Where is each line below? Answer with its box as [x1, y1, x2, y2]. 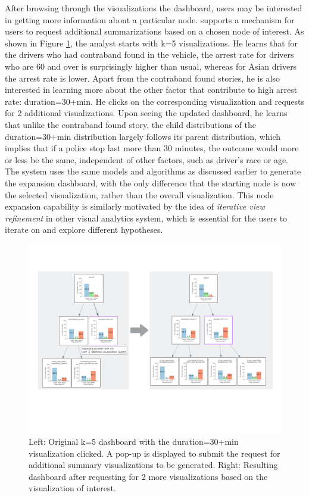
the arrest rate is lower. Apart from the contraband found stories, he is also [5, 71, 280, 84]
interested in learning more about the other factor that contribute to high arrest [5, 83, 298, 96]
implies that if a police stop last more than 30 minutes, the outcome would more [5, 142, 299, 154]
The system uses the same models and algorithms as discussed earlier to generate [5, 165, 301, 177]
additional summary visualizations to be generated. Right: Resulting [29, 458, 278, 471]
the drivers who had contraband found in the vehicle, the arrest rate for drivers [5, 48, 294, 61]
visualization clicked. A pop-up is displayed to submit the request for [29, 447, 280, 459]
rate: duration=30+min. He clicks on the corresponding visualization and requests [5, 95, 305, 107]
